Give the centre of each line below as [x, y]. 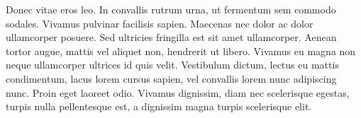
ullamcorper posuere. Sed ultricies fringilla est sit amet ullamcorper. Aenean [171, 37]
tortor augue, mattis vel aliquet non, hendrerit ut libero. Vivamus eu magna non [181, 51]
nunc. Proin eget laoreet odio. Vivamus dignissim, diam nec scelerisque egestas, [178, 92]
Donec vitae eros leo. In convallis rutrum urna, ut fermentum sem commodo [171, 9]
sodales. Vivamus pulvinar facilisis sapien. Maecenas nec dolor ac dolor [160, 23]
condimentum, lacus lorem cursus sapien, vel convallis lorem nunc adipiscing [171, 78]
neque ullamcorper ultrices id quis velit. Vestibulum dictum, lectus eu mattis [172, 65]
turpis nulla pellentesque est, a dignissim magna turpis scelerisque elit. [159, 106]
